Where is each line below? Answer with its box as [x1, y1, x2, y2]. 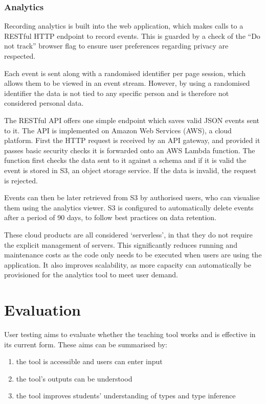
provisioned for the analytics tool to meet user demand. [4, 269, 178, 280]
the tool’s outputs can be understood [16, 373, 132, 384]
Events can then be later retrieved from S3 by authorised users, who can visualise [4, 192, 260, 203]
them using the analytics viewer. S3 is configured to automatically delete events [4, 202, 254, 212]
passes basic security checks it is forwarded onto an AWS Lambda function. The [4, 145, 255, 155]
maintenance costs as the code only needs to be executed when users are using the [4, 249, 262, 260]
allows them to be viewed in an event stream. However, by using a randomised [4, 78, 250, 88]
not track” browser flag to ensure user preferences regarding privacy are [4, 40, 229, 51]
